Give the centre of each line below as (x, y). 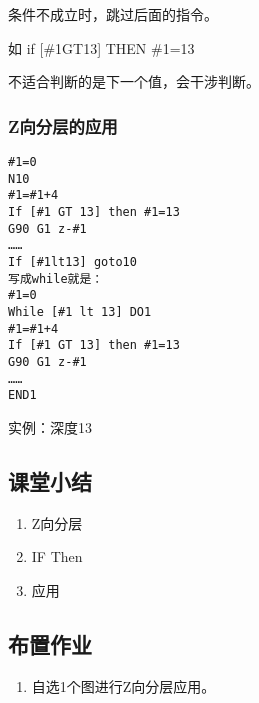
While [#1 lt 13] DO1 (80, 311)
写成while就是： (56, 278)
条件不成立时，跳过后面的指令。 (113, 14)
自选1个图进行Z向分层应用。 (123, 685)
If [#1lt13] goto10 (72, 261)
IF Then (57, 556)
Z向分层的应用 (63, 125)
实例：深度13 (50, 426)
